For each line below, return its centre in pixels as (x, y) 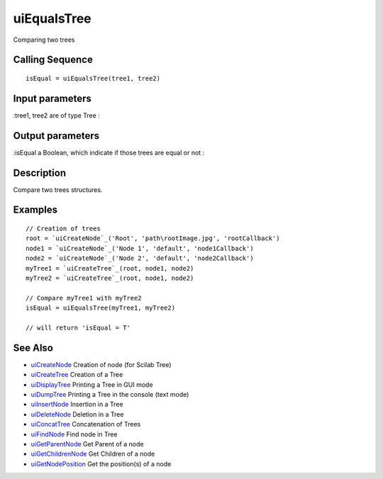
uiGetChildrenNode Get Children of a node (93, 454)
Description (40, 173)
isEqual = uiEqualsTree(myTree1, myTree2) (101, 308)
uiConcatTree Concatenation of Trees (86, 424)
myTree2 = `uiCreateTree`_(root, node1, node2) (110, 278)
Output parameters (56, 136)
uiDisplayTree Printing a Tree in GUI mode (92, 384)
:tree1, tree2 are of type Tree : (57, 115)
